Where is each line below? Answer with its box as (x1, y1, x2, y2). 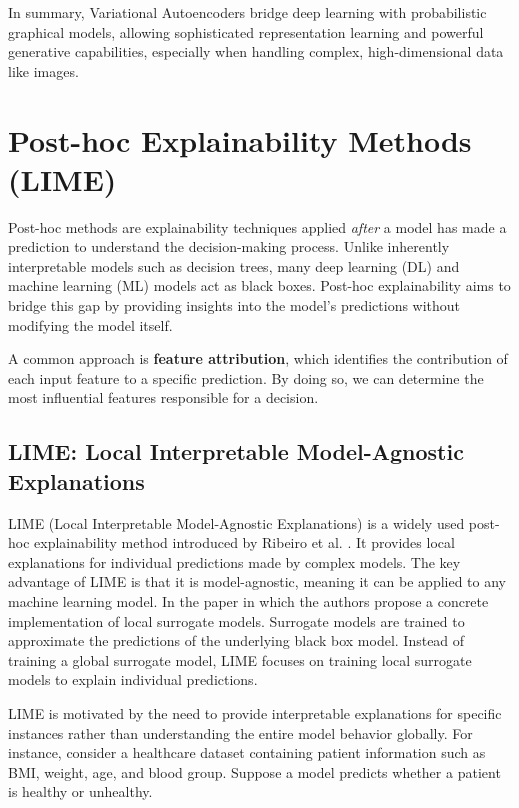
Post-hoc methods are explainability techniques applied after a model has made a (8, 216, 507, 237)
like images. (8, 60, 79, 81)
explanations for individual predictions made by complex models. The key (8, 551, 461, 572)
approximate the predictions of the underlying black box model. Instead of (8, 630, 465, 651)
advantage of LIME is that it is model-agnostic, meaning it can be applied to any (8, 571, 507, 592)
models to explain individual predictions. (8, 669, 258, 690)
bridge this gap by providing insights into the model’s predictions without (8, 295, 461, 316)
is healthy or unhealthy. (8, 781, 153, 802)
